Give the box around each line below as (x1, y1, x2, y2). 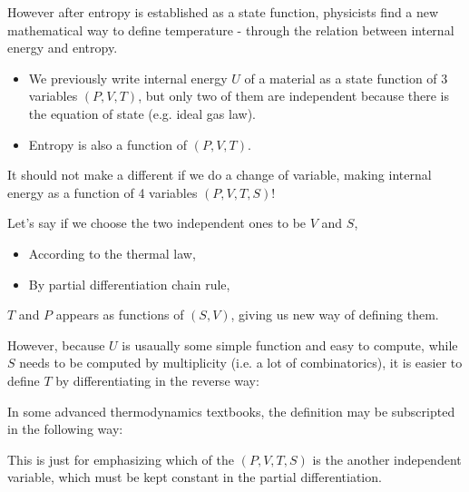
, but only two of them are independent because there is (138, 86, 449, 105)
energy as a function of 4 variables (7, 182, 198, 202)
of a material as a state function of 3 (244, 68, 448, 87)
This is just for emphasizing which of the (7, 449, 235, 468)
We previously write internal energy (28, 68, 228, 87)
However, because (7, 335, 105, 354)
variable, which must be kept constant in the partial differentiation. (7, 467, 382, 487)
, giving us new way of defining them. (230, 305, 439, 324)
